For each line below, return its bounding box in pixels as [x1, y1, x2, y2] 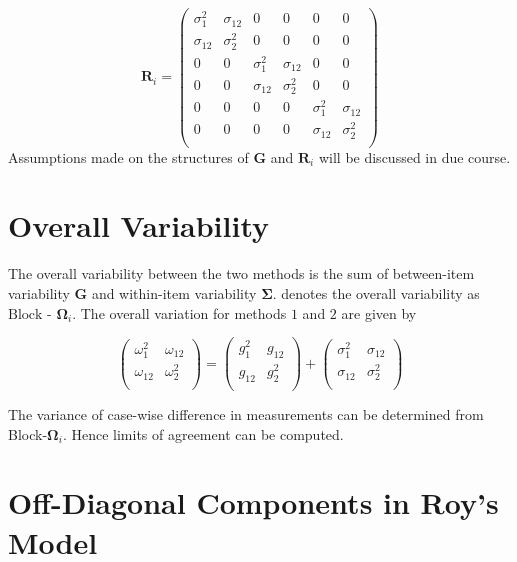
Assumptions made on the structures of [8, 146, 249, 167]
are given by [341, 302, 417, 323]
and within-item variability [91, 283, 257, 303]
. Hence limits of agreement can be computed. [62, 423, 344, 444]
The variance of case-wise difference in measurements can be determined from [8, 404, 484, 425]
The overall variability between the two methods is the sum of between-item [8, 263, 475, 284]
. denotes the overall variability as [272, 283, 480, 303]
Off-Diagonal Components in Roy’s [8, 482, 499, 523]
